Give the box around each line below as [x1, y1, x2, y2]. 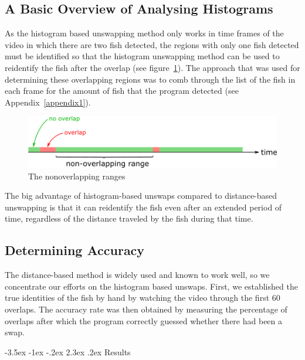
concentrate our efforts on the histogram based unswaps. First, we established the [5, 280, 298, 292]
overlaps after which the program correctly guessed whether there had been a [5, 314, 283, 327]
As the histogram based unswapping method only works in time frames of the [5, 27, 284, 39]
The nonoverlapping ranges [28, 169, 126, 182]
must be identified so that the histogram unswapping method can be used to [5, 50, 280, 62]
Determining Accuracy [5, 241, 145, 259]
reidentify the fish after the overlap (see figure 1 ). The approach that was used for [5, 61, 300, 73]
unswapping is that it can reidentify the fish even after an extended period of [5, 201, 282, 213]
